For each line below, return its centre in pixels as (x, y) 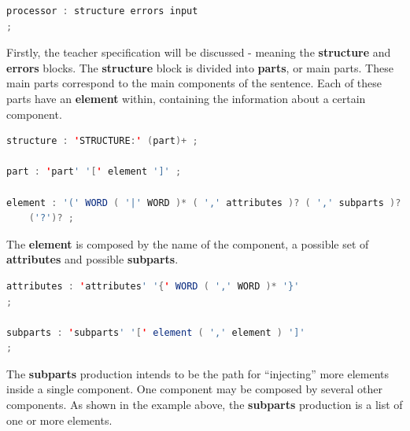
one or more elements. (59, 420)
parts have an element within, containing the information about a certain (186, 98)
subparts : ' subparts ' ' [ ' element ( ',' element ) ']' (156, 332)
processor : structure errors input (102, 11)
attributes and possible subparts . (92, 259)
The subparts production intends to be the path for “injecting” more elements (198, 373)
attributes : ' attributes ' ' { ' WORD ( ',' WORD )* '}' (153, 286)
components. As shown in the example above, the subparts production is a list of (205, 405)
